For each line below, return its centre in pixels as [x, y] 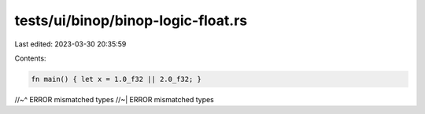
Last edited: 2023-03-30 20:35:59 [70, 44]
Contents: [30, 58]
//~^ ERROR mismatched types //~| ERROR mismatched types [114, 99]
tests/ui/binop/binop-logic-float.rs [131, 20]
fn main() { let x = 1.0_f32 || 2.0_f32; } [116, 79]
